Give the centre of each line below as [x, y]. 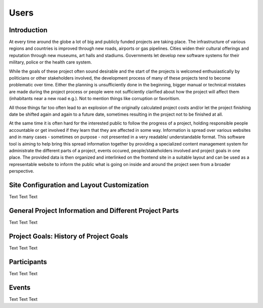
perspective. [21, 171]
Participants [28, 262]
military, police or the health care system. [50, 62]
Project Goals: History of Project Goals [69, 236]
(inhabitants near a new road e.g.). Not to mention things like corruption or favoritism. [94, 99]
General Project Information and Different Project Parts [94, 211]
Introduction [28, 30]
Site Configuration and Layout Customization [79, 185]
